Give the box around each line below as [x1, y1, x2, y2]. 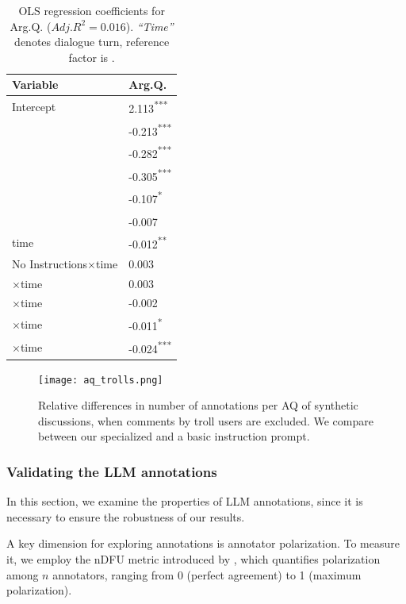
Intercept [12, 98, 56, 115]
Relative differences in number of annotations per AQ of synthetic [38, 397, 358, 414]
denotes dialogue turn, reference [14, 33, 170, 50]
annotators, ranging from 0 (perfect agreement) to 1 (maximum [52, 566, 362, 583]
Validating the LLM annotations [6, 461, 217, 481]
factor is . [68, 48, 115, 65]
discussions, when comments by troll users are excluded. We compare [38, 412, 373, 429]
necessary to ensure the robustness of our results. [6, 508, 245, 525]
